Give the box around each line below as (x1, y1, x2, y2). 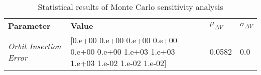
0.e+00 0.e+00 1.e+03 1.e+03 (70, 46, 175, 57)
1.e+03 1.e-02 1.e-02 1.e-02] (70, 57, 167, 69)
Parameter (8, 20, 51, 31)
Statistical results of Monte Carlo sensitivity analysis (38, 1, 223, 12)
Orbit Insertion (8, 40, 61, 52)
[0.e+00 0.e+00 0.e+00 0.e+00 (70, 34, 177, 46)
